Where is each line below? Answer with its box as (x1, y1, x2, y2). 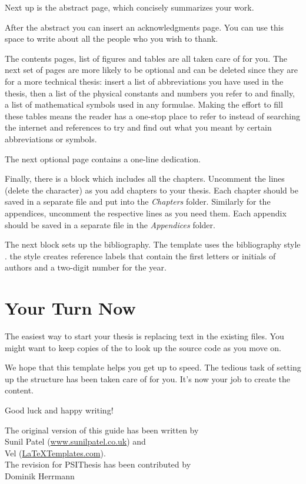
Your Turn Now (5, 296, 136, 320)
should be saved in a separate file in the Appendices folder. (5, 218, 215, 231)
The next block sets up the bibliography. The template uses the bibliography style (5, 238, 301, 251)
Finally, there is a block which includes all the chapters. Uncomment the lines (5, 172, 285, 185)
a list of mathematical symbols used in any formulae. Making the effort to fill (5, 98, 283, 111)
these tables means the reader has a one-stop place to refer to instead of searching (5, 109, 300, 122)
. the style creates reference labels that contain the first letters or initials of (5, 249, 276, 262)
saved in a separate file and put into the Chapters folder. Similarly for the (5, 195, 271, 208)
